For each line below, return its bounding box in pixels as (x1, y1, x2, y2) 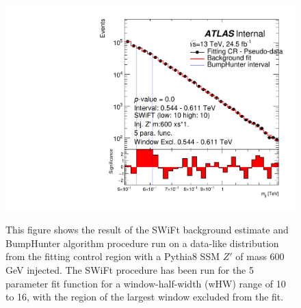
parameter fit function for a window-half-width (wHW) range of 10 (5, 276, 286, 290)
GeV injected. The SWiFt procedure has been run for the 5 (5, 263, 254, 277)
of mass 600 (235, 249, 285, 264)
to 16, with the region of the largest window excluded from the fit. (5, 290, 284, 304)
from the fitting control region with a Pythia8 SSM (5, 249, 220, 264)
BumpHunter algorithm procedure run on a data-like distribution (5, 235, 279, 250)
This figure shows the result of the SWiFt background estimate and (5, 222, 289, 237)
